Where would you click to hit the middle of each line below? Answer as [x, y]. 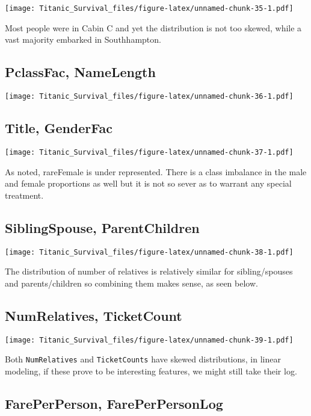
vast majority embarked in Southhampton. [83, 39]
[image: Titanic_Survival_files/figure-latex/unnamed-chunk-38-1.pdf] [149, 252]
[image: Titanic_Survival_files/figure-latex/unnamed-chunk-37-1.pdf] [149, 152]
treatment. [24, 195]
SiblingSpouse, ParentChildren [102, 227]
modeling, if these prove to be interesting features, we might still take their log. [151, 371]
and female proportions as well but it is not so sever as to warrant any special [148, 183]
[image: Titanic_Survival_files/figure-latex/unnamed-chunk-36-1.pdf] [149, 97]
